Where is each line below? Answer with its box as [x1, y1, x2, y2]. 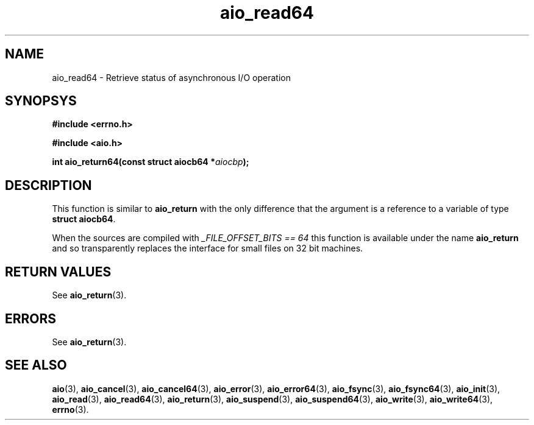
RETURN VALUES [5, 264, 112, 279]
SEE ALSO [5, 357, 67, 373]
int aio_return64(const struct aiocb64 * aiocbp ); [52, 156, 249, 167]
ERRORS [5, 311, 57, 326]
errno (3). [52, 404, 89, 415]
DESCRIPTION [5, 177, 92, 193]
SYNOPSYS [5, 93, 77, 109]
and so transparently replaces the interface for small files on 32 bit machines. [52, 243, 363, 254]
